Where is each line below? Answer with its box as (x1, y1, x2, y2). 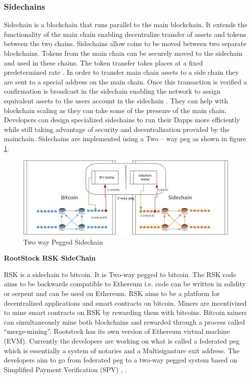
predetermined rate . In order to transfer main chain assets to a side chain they (4, 67, 239, 77)
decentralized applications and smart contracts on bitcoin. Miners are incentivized (4, 297, 247, 308)
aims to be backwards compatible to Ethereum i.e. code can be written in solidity (4, 279, 246, 289)
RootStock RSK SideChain (4, 253, 96, 263)
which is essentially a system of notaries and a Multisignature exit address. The (4, 345, 240, 355)
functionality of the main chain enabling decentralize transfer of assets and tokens (4, 29, 246, 39)
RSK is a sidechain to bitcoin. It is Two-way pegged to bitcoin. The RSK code (4, 269, 236, 279)
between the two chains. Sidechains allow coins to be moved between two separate (4, 38, 247, 49)
